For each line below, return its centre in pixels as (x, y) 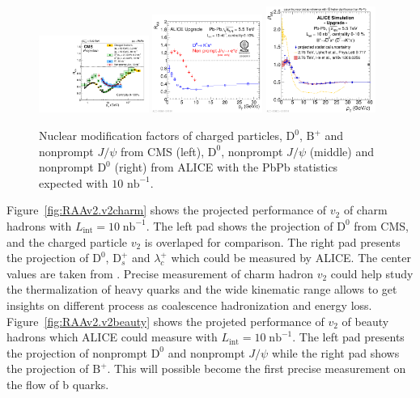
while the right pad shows (335, 352)
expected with (74, 182)
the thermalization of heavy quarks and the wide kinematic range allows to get (202, 289)
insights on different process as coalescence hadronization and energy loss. (189, 305)
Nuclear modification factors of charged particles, (161, 135)
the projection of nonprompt (77, 352)
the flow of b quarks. (58, 384)
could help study (372, 273)
